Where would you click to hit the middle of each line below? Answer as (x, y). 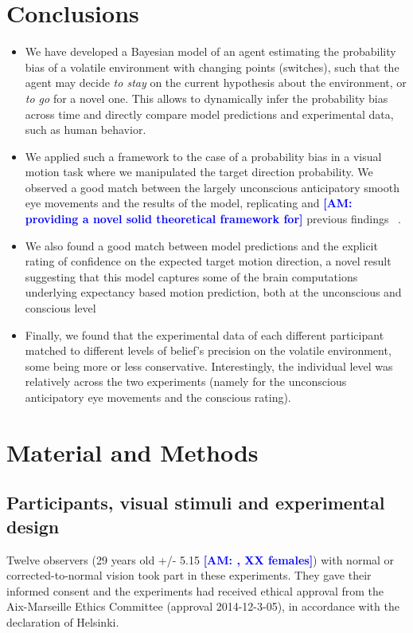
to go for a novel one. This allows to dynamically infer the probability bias (206, 98)
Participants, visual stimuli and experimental (196, 503)
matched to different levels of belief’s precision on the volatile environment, (208, 350)
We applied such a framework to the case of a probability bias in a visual (203, 156)
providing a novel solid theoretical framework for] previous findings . (213, 219)
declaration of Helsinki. (63, 621)
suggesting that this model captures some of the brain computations (191, 276)
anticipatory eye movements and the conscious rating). (158, 397)
